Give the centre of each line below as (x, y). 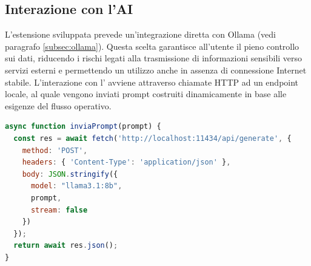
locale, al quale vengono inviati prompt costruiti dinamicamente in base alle (146, 94)
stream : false (59, 210)
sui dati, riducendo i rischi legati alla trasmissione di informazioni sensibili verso (154, 58)
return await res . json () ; (66, 246)
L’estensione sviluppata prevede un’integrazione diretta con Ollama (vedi (141, 34)
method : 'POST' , (55, 150)
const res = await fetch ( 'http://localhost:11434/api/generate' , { (152, 138)
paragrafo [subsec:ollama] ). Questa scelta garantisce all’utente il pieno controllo (152, 46)
